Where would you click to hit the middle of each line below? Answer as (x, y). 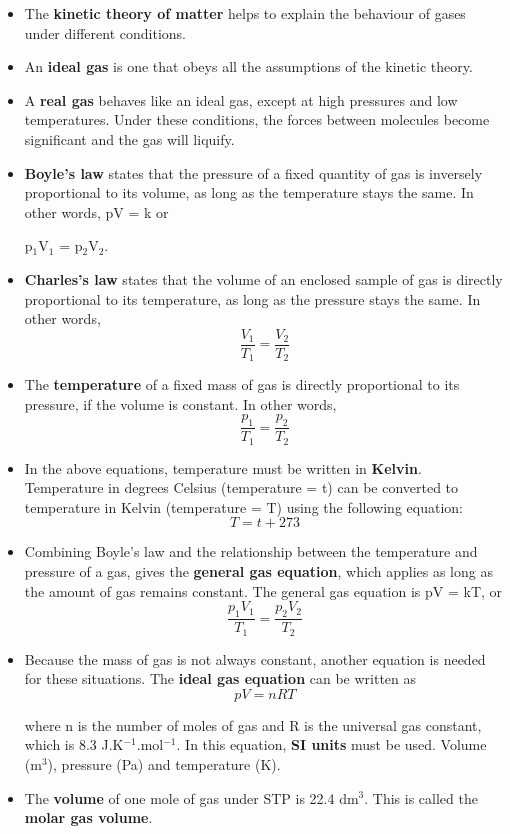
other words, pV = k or (96, 211)
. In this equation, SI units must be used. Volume (331, 744)
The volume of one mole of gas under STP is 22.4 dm (191, 797)
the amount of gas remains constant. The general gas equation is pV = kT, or (263, 590)
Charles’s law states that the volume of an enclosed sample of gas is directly (263, 278)
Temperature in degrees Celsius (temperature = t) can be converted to (241, 487)
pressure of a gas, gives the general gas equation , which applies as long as (258, 571)
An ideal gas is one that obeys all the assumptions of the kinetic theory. (248, 66)
